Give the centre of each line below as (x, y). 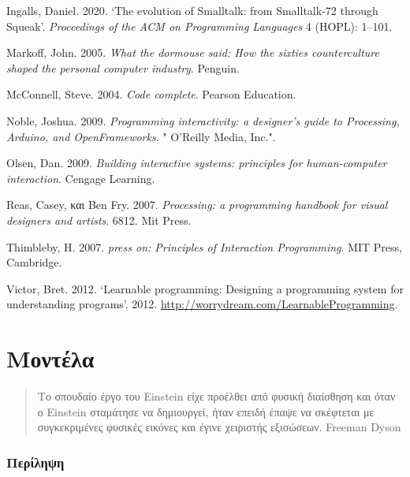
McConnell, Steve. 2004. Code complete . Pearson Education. (151, 94)
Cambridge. (34, 262)
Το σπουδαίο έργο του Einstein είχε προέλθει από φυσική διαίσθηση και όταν (216, 396)
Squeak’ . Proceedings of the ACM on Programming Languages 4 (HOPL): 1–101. (199, 26)
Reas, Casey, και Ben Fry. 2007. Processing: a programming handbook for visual (197, 205)
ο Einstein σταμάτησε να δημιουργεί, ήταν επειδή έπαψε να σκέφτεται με (206, 411)
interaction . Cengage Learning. (81, 178)
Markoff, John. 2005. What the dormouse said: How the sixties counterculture (193, 52)
